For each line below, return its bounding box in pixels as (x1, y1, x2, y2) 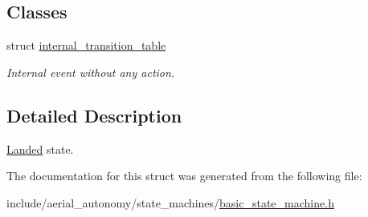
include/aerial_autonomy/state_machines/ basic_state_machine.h (6, 194, 334, 211)
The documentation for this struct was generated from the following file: (6, 167, 362, 184)
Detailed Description (6, 102, 182, 127)
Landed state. (6, 140, 74, 157)
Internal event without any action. (6, 63, 175, 80)
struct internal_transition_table (6, 37, 166, 54)
